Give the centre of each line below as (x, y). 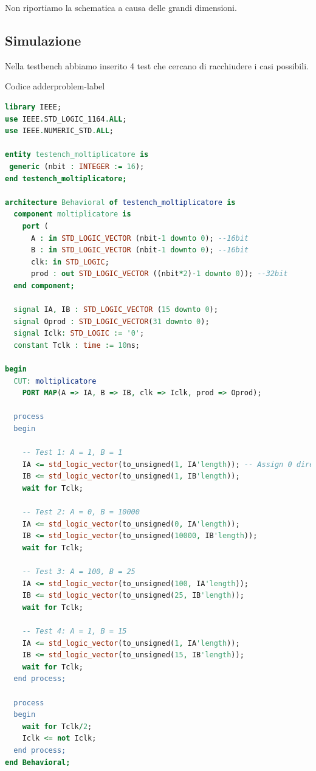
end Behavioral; (38, 762)
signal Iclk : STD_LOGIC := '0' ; (79, 334)
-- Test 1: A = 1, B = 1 (72, 453)
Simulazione (43, 40)
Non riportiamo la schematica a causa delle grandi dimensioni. (121, 7)
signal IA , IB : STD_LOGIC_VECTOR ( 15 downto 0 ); (116, 310)
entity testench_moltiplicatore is (77, 155)
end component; (44, 285)
